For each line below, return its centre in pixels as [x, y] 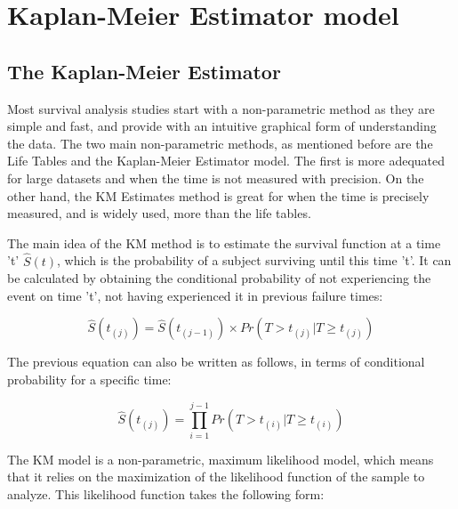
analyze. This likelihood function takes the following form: [166, 493]
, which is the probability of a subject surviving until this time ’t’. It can [254, 260]
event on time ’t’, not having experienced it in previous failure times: [195, 295]
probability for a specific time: [89, 379]
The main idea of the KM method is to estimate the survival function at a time [224, 242]
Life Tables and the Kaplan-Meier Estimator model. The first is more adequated [226, 161]
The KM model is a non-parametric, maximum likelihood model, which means [221, 459]
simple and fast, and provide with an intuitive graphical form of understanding [222, 126]
